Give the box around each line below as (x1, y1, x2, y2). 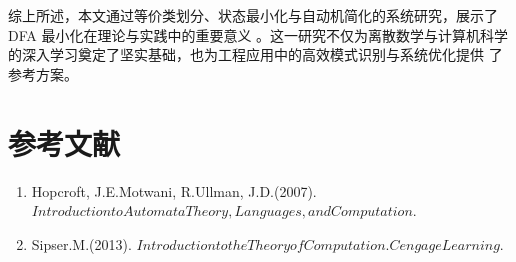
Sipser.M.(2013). (31, 233, 132, 254)
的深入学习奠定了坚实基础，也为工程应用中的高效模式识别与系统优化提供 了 (8, 44, 503, 65)
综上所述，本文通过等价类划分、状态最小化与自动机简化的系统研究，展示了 (8, 5, 498, 25)
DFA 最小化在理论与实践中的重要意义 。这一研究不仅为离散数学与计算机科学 (8, 24, 509, 45)
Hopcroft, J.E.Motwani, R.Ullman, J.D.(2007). (31, 180, 317, 201)
